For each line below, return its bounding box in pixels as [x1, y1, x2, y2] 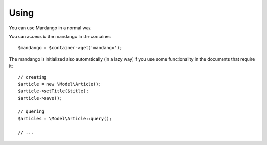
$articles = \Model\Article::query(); [18, 116, 112, 121]
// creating [18, 74, 47, 80]
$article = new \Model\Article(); [18, 81, 101, 87]
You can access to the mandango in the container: [9, 34, 112, 39]
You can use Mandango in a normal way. [9, 25, 92, 31]
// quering [18, 109, 44, 114]
